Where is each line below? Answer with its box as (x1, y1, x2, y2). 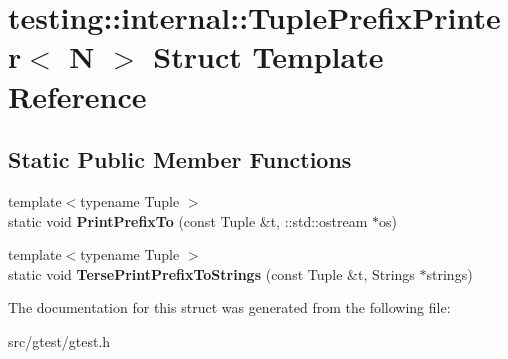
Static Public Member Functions (8, 144, 352, 175)
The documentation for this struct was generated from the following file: (8, 297, 451, 318)
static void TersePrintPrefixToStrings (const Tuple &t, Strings (8, 263, 415, 284)
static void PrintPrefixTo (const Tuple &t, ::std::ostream (8, 210, 368, 231)
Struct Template (153, 36, 384, 77)
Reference (8, 75, 147, 116)
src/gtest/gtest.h (8, 330, 111, 351)
